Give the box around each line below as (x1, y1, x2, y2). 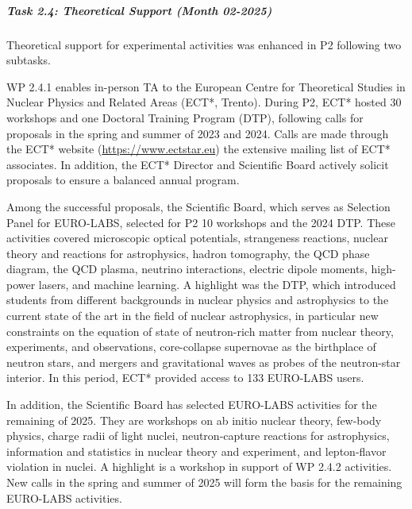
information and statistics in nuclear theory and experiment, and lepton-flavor (6, 442, 387, 459)
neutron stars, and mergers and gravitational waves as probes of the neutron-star (6, 353, 401, 370)
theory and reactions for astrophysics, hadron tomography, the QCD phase (6, 245, 370, 261)
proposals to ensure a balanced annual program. (6, 172, 240, 188)
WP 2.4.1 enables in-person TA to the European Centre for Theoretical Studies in (6, 78, 406, 94)
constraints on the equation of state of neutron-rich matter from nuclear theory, (6, 322, 394, 339)
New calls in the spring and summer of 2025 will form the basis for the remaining (6, 474, 402, 490)
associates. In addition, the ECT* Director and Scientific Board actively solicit (6, 156, 389, 172)
